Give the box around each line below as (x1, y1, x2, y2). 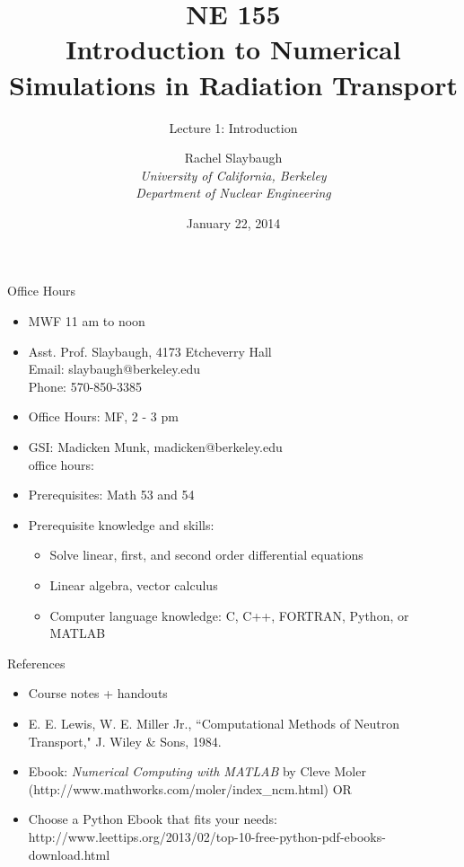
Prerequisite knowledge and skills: (28, 515, 214, 534)
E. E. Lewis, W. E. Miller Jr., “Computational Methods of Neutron (28, 713, 399, 732)
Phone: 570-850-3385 (28, 376, 142, 395)
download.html (28, 845, 110, 863)
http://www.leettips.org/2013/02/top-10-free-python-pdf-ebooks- (28, 827, 386, 845)
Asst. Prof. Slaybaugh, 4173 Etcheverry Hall (28, 341, 272, 360)
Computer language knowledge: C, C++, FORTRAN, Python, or (49, 606, 409, 624)
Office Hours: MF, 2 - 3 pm (28, 407, 179, 426)
